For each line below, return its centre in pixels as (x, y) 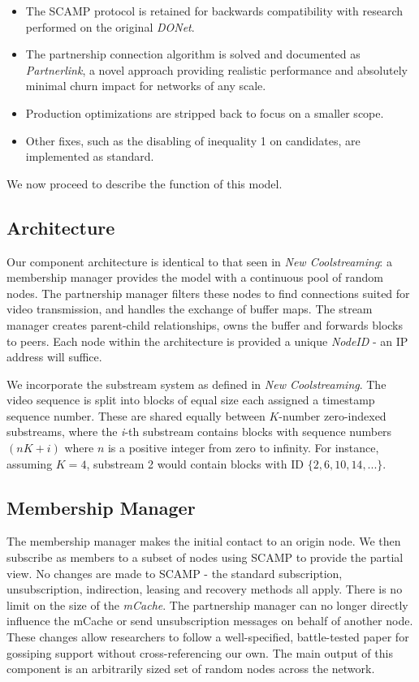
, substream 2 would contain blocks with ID (195, 463)
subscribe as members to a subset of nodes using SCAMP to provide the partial (205, 557)
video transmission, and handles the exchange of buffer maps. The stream (190, 309)
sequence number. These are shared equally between (136, 415)
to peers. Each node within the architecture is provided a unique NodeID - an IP (207, 341)
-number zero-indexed (333, 415)
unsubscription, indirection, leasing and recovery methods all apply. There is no (205, 589)
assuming (30, 463)
